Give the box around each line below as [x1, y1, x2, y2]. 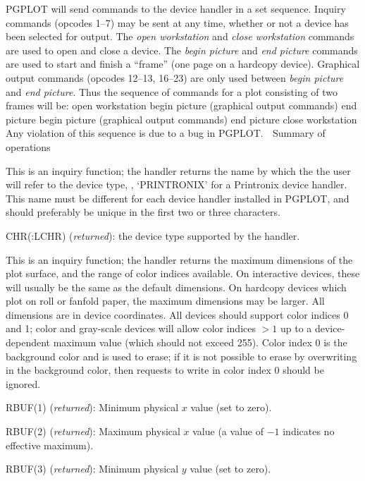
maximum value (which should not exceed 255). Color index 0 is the [53, 335, 347, 350]
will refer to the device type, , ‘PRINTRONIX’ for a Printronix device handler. [6, 177, 347, 192]
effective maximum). [6, 437, 94, 452]
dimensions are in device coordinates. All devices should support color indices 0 [6, 307, 349, 322]
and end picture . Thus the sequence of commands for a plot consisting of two [6, 84, 338, 99]
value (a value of [192, 424, 264, 439]
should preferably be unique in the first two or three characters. [6, 205, 280, 219]
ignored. [6, 376, 41, 391]
